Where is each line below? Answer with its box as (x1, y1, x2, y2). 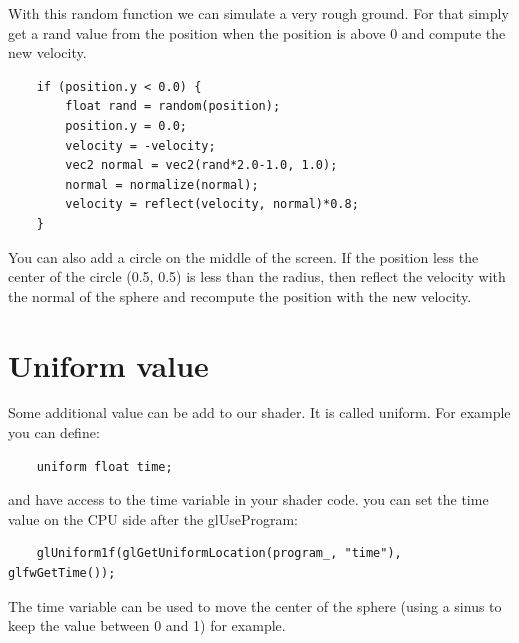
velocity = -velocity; (65, 138, 216, 153)
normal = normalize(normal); (65, 177, 259, 192)
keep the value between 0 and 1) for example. (8, 615, 286, 636)
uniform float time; (36, 459, 173, 474)
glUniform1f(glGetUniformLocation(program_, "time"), (36, 546, 402, 561)
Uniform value (8, 344, 209, 385)
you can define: (8, 422, 100, 443)
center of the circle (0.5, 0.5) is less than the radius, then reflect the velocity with (8, 266, 506, 287)
